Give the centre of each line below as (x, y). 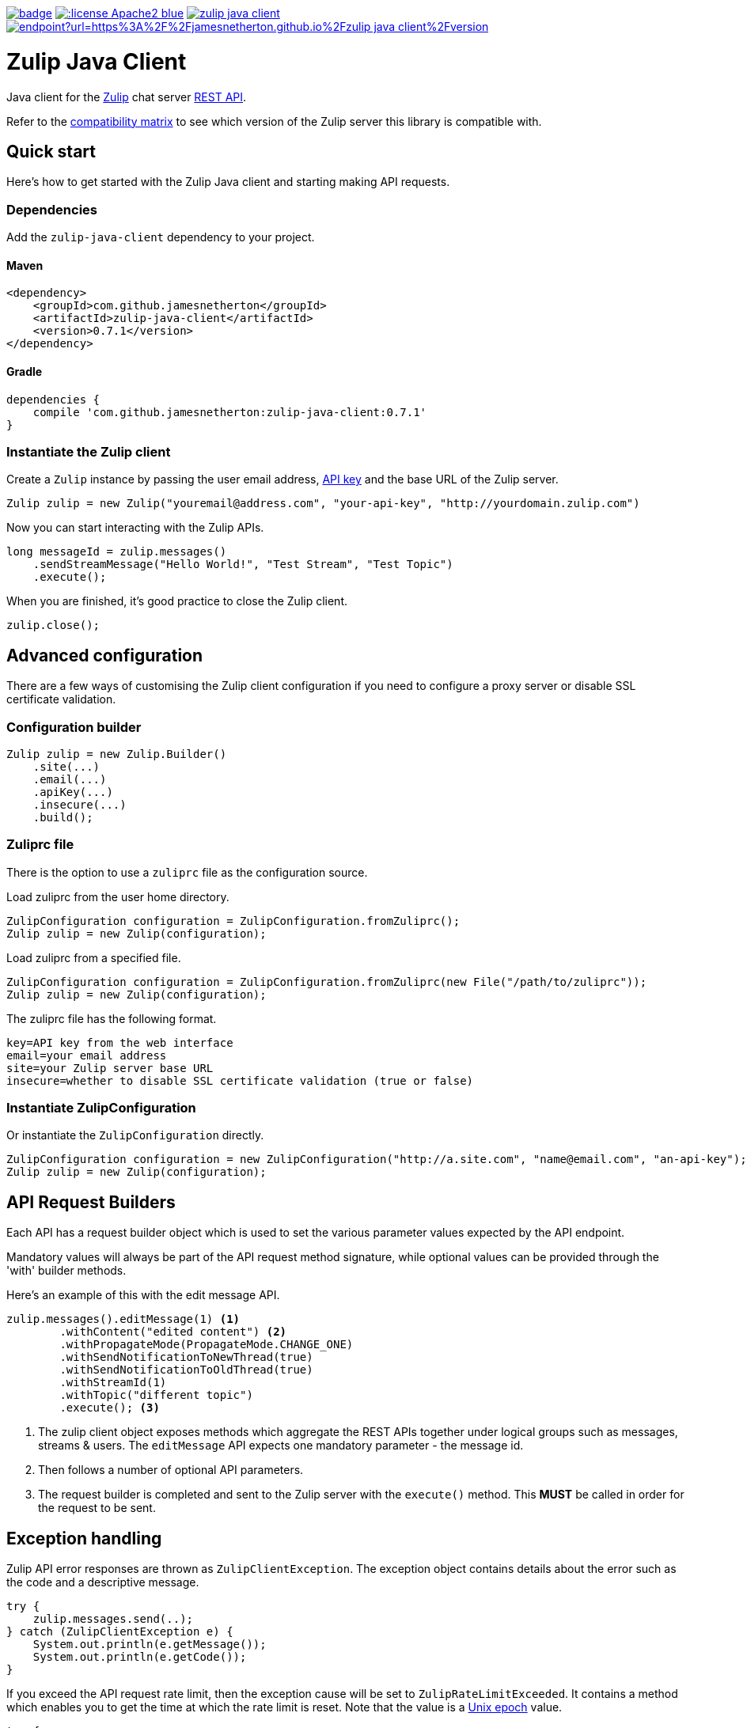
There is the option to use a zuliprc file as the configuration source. (187, 872)
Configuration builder (74, 727)
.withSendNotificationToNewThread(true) (186, 1357)
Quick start (51, 151)
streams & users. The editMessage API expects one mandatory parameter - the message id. (281, 1446)
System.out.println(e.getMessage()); (150, 1645)
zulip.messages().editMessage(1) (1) (123, 1319)
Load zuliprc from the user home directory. (118, 896)
